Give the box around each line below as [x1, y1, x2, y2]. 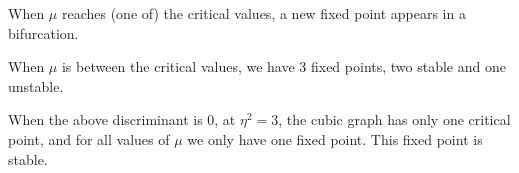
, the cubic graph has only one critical [278, 109, 511, 130]
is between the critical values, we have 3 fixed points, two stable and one [61, 56, 506, 77]
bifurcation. [8, 22, 79, 43]
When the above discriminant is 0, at [8, 109, 236, 130]
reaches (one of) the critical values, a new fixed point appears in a [61, 3, 466, 23]
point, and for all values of [8, 128, 170, 149]
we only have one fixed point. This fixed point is [187, 128, 483, 149]
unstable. [8, 75, 64, 96]
